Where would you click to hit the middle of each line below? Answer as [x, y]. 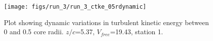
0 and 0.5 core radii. [34, 32]
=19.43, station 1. [136, 32]
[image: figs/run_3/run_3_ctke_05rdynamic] [75, 7]
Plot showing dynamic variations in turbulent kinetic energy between [106, 22]
